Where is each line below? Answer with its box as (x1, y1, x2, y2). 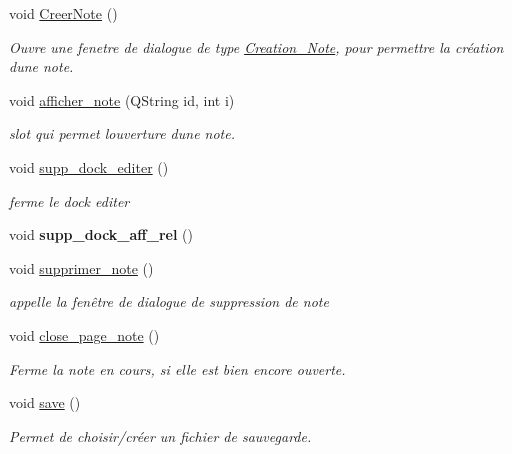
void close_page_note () (9, 324, 160, 345)
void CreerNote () (9, 3, 118, 23)
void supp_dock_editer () (9, 156, 169, 177)
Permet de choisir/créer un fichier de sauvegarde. (9, 425, 312, 446)
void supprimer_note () (9, 257, 154, 278)
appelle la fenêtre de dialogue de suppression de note (9, 291, 329, 312)
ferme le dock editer (9, 190, 130, 211)
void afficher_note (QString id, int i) (9, 89, 235, 110)
